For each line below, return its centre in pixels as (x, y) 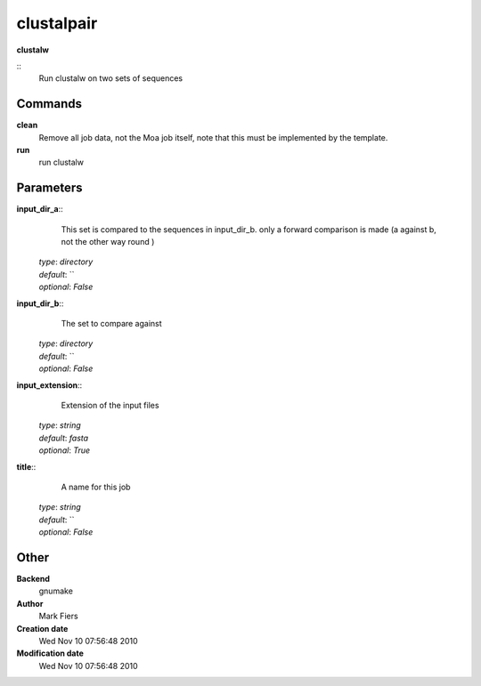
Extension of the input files (110, 405)
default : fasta (64, 438)
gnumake (56, 591)
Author (30, 603)
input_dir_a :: (40, 209)
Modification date (50, 653)
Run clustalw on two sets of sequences (110, 78)
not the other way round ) (108, 242)
